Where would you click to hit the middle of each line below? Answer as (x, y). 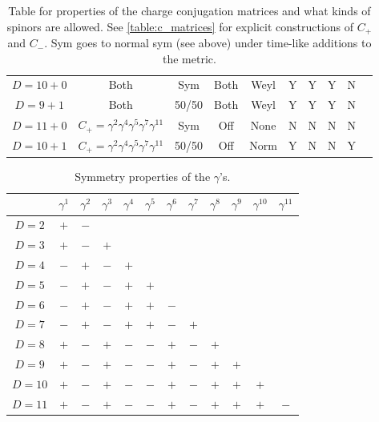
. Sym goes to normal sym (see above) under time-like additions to (208, 43)
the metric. (189, 58)
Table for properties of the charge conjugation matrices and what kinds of (189, 10)
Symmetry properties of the (143, 176)
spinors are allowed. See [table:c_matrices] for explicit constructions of (180, 26)
